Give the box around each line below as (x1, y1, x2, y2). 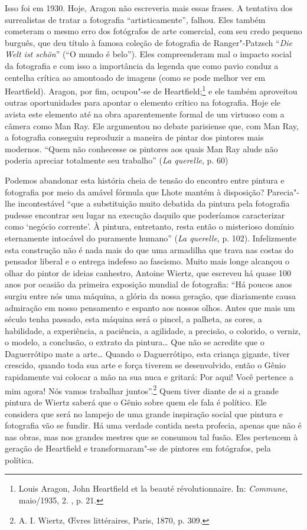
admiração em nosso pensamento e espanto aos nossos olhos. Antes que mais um (5, 301, 295, 313)
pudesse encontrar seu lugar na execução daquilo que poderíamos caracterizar (5, 208, 285, 221)
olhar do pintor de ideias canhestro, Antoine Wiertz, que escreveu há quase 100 (5, 266, 292, 279)
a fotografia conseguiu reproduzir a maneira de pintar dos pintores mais (5, 131, 264, 143)
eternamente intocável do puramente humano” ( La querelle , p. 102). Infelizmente (5, 231, 297, 244)
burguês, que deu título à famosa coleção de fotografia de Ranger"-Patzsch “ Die (5, 36, 292, 48)
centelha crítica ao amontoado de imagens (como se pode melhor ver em (5, 71, 266, 83)
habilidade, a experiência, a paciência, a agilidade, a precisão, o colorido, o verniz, (5, 324, 301, 336)
